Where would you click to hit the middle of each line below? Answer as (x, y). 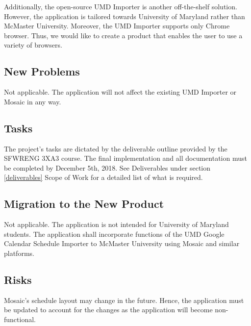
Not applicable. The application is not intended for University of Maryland (116, 224)
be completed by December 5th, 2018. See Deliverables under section (107, 167)
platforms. (19, 253)
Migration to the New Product (84, 204)
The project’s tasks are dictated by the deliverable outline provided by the (116, 148)
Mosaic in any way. (33, 101)
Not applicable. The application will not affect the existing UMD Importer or (120, 92)
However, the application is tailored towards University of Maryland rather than (125, 16)
